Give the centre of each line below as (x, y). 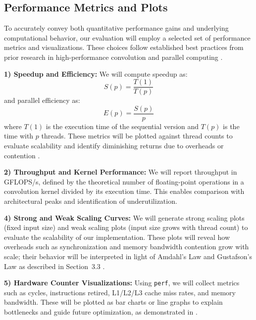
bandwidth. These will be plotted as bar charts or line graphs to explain (113, 302)
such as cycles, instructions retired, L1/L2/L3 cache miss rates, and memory (120, 292)
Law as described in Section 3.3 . (54, 266)
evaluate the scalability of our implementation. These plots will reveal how (117, 237)
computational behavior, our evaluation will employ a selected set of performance (127, 37)
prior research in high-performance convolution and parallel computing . (113, 57)
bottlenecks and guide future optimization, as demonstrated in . (101, 312)
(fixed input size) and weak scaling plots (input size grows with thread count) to (126, 227)
